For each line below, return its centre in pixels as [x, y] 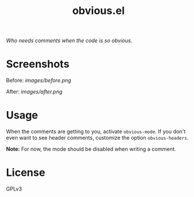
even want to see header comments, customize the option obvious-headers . [97, 138]
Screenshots [38, 64]
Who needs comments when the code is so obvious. [69, 41]
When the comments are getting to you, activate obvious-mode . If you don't [96, 132]
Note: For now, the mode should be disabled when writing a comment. [91, 149]
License [26, 173]
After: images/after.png [34, 92]
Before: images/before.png [39, 81]
